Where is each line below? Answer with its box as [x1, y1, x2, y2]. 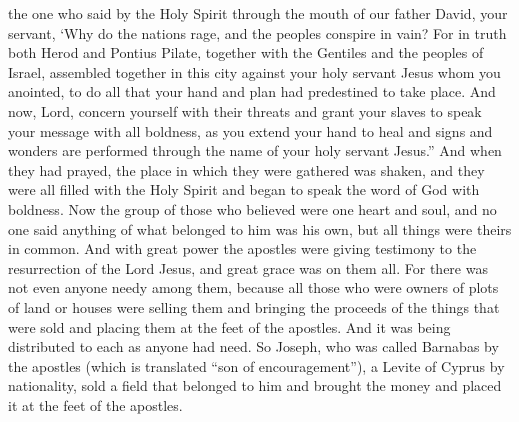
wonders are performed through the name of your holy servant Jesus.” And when [8, 140, 502, 161]
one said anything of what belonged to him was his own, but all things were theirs [8, 218, 512, 239]
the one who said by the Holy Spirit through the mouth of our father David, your [8, 3, 508, 23]
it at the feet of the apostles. [8, 394, 183, 415]
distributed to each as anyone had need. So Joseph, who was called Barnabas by [8, 336, 499, 357]
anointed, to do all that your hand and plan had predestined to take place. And [8, 81, 496, 102]
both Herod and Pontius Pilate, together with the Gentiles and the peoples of [8, 42, 484, 63]
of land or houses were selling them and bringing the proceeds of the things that [8, 296, 500, 317]
